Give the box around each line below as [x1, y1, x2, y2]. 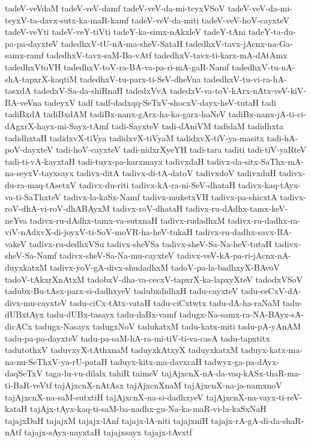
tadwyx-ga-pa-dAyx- [204, 355, 280, 367]
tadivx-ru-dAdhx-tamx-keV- [185, 202, 288, 215]
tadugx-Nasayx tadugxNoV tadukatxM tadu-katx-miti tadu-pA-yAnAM [35, 320, 301, 333]
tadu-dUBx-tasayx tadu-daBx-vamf [46, 308, 177, 321]
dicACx [5, 320, 32, 333]
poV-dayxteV [5, 143, 53, 156]
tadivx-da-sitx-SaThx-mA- [207, 155, 304, 167]
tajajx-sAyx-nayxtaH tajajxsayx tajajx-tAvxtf [24, 426, 192, 438]
